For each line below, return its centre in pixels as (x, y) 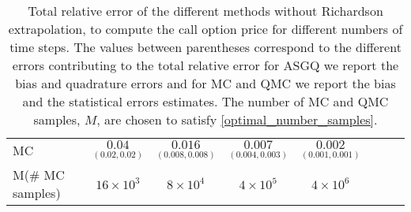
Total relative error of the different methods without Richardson (205, 11)
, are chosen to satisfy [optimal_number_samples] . (237, 119)
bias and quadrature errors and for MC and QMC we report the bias (205, 83)
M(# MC (39, 174)
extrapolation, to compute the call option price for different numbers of (205, 29)
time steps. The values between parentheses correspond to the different (205, 47)
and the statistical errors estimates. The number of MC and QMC (205, 101)
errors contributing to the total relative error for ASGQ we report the (205, 65)
